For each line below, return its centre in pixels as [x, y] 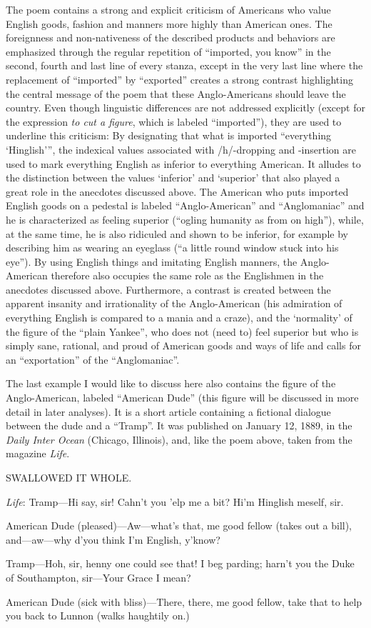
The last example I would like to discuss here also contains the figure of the [171, 383]
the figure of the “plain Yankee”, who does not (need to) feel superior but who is [182, 331]
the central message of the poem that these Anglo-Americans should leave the [176, 93]
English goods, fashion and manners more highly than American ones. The [169, 23]
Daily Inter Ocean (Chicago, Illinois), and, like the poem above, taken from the [179, 439]
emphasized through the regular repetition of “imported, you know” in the [168, 51]
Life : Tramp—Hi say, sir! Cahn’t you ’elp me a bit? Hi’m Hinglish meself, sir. [175, 501]
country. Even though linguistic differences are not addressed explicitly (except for [185, 108]
